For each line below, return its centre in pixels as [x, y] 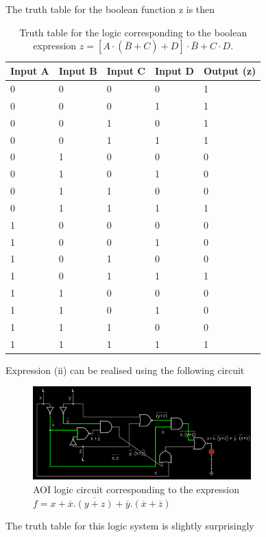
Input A [30, 71]
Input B [78, 71]
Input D [174, 71]
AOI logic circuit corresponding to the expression [136, 489]
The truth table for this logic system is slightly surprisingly [130, 526]
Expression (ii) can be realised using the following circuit [125, 370]
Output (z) [230, 71]
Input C [126, 71]
